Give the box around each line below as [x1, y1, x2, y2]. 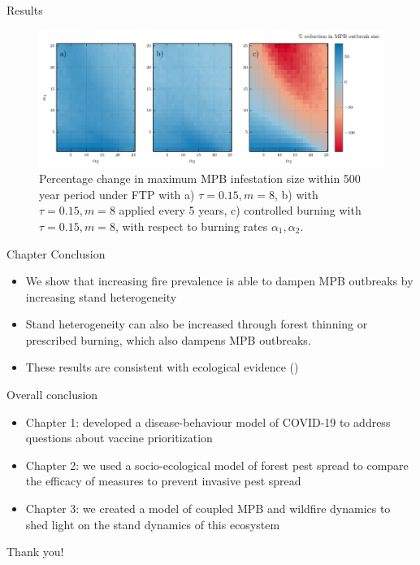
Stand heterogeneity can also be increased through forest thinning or [25, 315, 368, 332]
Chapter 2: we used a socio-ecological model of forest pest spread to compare [25, 456, 409, 473]
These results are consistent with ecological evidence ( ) [25, 359, 299, 376]
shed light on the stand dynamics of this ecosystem [25, 515, 280, 532]
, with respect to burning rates [115, 217, 268, 234]
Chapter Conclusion [6, 245, 106, 262]
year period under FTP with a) [39, 185, 195, 202]
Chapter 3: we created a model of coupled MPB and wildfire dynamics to [25, 500, 391, 517]
